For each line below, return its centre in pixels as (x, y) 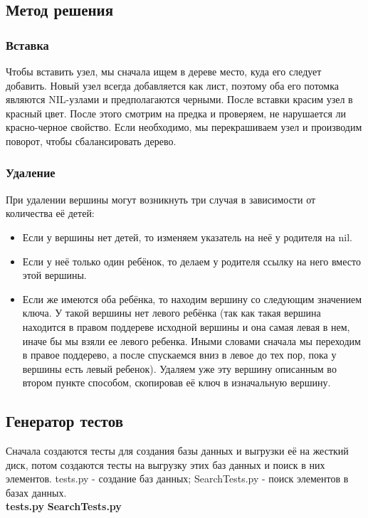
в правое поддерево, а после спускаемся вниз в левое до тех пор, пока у (179, 355)
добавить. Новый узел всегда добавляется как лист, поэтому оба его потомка (172, 85)
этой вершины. (54, 275)
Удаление (31, 173)
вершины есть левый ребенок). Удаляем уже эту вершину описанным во (179, 368)
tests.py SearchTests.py (64, 506)
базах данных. (36, 492)
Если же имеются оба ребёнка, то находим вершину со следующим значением (192, 298)
